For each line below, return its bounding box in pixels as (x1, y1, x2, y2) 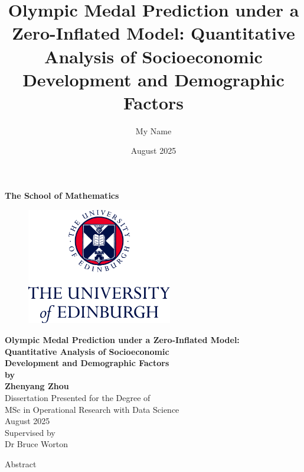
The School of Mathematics (5, 189, 119, 202)
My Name (135, 124, 172, 137)
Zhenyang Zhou (5, 380, 69, 392)
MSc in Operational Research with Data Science (5, 403, 179, 415)
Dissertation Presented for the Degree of (5, 391, 151, 403)
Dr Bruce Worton (5, 438, 68, 450)
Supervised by (5, 426, 55, 438)
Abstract (5, 457, 37, 470)
